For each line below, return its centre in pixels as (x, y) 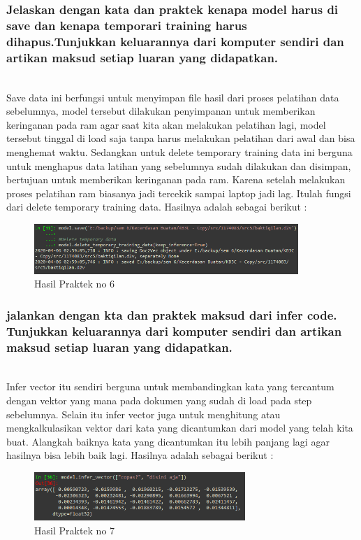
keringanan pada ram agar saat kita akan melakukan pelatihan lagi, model (166, 124)
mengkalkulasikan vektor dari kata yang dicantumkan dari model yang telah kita (180, 428)
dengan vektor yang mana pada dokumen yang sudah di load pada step (159, 400)
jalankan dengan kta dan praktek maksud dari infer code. (172, 314)
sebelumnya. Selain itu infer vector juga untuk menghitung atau (143, 414)
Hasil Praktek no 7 (75, 530)
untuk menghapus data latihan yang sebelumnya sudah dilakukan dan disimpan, (179, 165)
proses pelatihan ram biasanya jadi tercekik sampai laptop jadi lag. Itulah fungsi (179, 193)
